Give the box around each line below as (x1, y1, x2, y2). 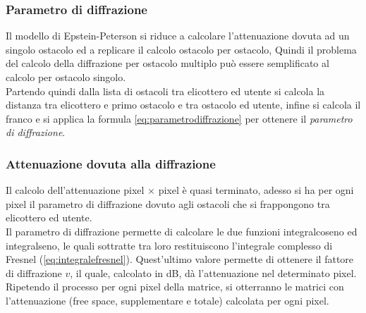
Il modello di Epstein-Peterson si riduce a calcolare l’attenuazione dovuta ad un (6, 28, 350, 43)
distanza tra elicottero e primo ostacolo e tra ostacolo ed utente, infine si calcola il (6, 97, 361, 112)
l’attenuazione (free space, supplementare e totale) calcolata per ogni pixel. (6, 293, 329, 307)
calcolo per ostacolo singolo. (6, 70, 126, 84)
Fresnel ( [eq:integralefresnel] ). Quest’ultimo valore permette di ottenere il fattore (6, 252, 354, 266)
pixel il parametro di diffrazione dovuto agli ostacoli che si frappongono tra (6, 196, 330, 211)
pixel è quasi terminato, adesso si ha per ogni (158, 183, 354, 197)
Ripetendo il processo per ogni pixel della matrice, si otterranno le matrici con (6, 279, 344, 294)
